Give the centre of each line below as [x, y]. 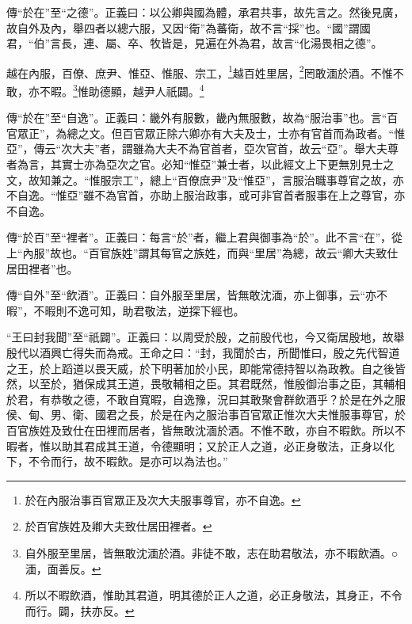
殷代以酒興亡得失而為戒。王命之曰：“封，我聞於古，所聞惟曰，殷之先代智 [198, 352]
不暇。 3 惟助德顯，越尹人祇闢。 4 [122, 90]
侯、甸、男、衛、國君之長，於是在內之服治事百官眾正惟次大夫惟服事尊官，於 [206, 415]
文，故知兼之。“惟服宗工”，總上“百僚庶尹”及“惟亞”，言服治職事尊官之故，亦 [205, 179]
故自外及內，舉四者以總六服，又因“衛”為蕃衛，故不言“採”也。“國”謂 [183, 27]
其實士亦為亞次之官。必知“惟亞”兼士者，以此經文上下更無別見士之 [222, 164]
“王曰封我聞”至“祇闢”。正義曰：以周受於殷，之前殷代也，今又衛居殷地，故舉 [206, 337]
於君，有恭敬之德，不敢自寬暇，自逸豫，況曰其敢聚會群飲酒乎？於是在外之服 [206, 399]
